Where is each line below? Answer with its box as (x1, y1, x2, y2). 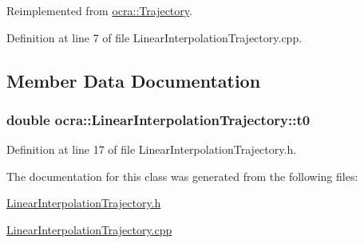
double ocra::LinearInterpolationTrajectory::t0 (6, 109, 311, 129)
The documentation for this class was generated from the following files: (6, 167, 358, 184)
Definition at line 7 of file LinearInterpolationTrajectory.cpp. (6, 29, 303, 45)
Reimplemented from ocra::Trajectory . (6, 2, 192, 18)
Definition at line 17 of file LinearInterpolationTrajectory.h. (6, 141, 297, 158)
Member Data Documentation (6, 68, 261, 92)
